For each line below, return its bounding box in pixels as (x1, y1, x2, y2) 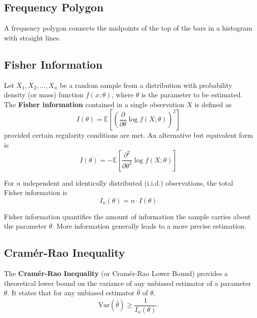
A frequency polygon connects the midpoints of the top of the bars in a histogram (4, 23, 253, 33)
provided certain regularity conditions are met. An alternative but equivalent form (4, 130, 253, 140)
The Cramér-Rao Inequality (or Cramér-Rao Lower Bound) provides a (4, 268, 228, 278)
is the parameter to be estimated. (141, 89, 243, 100)
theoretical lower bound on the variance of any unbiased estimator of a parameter (4, 278, 252, 288)
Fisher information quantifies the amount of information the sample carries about (4, 211, 251, 221)
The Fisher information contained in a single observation (4, 99, 184, 109)
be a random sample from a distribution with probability (59, 79, 232, 90)
